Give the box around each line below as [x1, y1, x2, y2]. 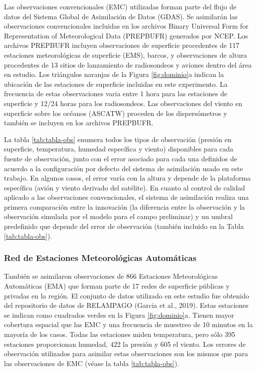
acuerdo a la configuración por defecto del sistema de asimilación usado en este [4, 163, 243, 173]
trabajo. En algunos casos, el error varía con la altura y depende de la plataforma [4, 173, 251, 183]
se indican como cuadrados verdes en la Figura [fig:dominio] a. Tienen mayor [4, 309, 234, 320]
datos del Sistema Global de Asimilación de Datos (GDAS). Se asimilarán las [4, 11, 238, 21]
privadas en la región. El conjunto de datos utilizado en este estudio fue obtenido [4, 290, 250, 300]
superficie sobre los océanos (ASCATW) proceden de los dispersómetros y [4, 108, 227, 118]
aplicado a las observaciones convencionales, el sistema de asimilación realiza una [4, 192, 249, 202]
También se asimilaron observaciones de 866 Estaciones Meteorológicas [4, 271, 218, 281]
